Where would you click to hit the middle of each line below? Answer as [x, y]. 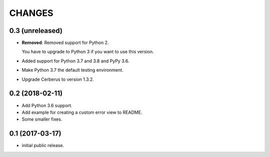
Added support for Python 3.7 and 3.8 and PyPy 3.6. [75, 61]
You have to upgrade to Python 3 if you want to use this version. [88, 52]
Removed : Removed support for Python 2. [65, 43]
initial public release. [43, 146]
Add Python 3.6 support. [47, 105]
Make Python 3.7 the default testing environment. [72, 70]
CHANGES [31, 13]
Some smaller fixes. [42, 119]
